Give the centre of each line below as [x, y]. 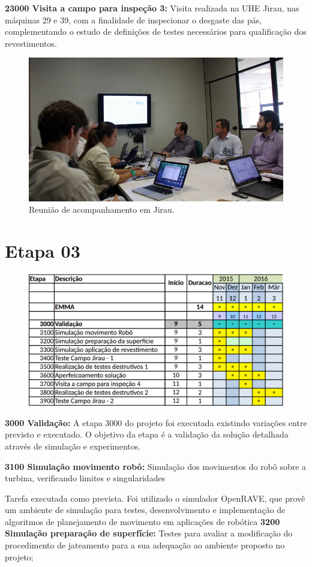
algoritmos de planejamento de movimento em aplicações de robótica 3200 [142, 521]
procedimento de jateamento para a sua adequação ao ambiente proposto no [145, 545]
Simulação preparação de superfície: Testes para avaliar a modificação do [149, 533]
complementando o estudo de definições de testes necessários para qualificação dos [156, 31]
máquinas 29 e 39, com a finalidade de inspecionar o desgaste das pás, [133, 19]
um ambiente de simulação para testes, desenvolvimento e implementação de [145, 510]
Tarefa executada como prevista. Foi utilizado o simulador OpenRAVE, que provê [155, 498]
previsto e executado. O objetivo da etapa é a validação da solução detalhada [147, 434]
